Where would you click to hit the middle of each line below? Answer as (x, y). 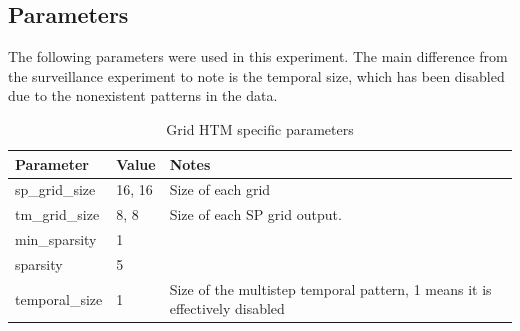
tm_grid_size (57, 214)
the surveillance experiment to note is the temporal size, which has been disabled (256, 75)
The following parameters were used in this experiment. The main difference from (258, 56)
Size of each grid (220, 189)
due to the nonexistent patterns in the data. (143, 95)
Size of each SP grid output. (255, 214)
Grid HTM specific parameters (260, 128)
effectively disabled (227, 308)
